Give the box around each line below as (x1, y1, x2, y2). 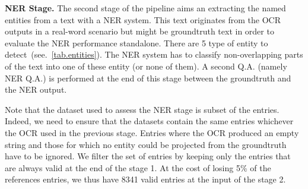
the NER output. (5, 83, 67, 96)
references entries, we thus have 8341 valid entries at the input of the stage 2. (5, 173, 286, 185)
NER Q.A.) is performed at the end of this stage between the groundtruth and (5, 71, 291, 84)
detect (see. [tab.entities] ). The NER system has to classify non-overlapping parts (5, 48, 303, 61)
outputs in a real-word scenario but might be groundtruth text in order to (5, 25, 274, 37)
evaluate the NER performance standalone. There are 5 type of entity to (5, 36, 268, 49)
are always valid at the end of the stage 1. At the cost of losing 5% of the (5, 161, 271, 174)
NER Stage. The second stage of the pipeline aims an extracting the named (5, 2, 286, 14)
